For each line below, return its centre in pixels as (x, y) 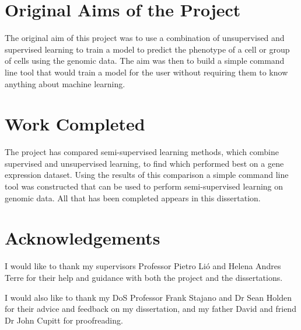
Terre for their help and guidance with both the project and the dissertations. (144, 277)
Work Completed (75, 124)
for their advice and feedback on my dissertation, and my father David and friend (150, 309)
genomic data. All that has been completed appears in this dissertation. (133, 197)
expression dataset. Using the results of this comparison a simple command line (147, 175)
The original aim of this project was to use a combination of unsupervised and (145, 38)
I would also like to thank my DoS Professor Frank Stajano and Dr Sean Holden (148, 297)
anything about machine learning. (65, 83)
